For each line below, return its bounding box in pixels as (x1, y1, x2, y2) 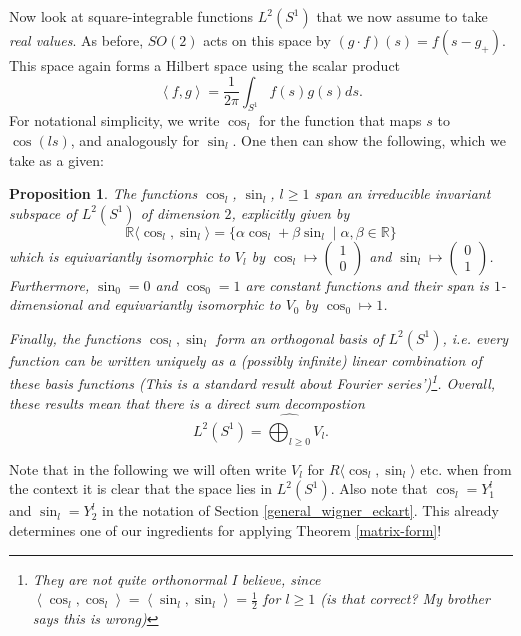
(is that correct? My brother (320, 588, 490, 609)
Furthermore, (9, 274, 90, 295)
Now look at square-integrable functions (9, 6, 254, 26)
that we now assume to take (316, 6, 488, 26)
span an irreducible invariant (314, 183, 491, 204)
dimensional (9, 294, 82, 315)
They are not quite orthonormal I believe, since (32, 568, 321, 589)
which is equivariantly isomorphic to (9, 245, 230, 266)
